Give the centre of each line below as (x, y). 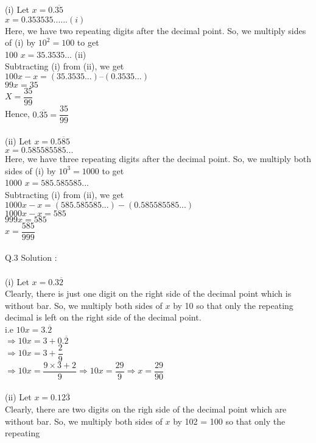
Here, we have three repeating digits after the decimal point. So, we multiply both (158, 159)
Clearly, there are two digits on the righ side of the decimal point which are (146, 409)
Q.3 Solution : (31, 257)
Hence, (17, 114)
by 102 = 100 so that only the (229, 421)
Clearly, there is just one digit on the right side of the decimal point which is (148, 293)
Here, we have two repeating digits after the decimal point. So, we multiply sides (156, 30)
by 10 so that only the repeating (233, 305)
